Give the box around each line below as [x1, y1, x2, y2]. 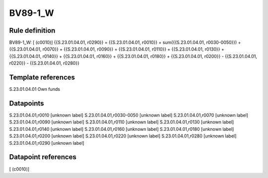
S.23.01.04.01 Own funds [9, 86, 61, 92]
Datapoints [9, 99, 44, 108]
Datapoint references [9, 153, 77, 161]
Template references [9, 73, 75, 82]
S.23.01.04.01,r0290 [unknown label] [9, 140, 84, 146]
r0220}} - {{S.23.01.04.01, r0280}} [9, 60, 79, 66]
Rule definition [9, 26, 56, 35]
